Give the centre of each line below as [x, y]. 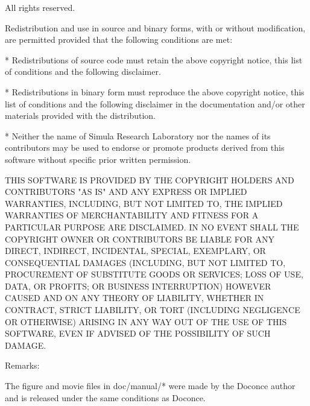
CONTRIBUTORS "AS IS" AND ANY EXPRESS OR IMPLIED [126, 192]
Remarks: [22, 365]
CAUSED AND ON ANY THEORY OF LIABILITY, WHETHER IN [134, 298]
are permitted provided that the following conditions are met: [119, 40]
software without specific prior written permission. [98, 159]
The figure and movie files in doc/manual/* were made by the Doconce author [150, 386]
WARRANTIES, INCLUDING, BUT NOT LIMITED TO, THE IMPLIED [144, 203]
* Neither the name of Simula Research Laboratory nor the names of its [138, 135]
